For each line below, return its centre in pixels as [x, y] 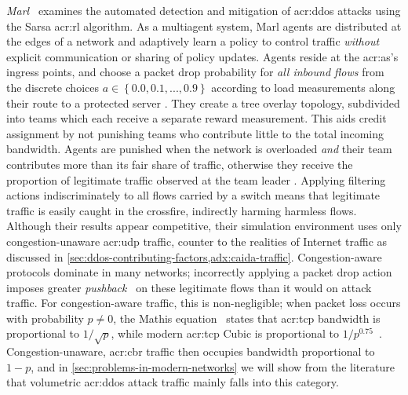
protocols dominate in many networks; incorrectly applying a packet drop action [199, 272]
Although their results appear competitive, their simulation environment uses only [204, 226]
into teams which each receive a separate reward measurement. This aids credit [197, 118]
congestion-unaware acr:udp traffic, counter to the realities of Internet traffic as [197, 241]
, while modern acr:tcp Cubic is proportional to [225, 333]
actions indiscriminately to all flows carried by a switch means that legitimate [193, 195]
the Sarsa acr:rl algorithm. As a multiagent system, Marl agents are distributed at [204, 26]
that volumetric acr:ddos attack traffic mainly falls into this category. [173, 382]
